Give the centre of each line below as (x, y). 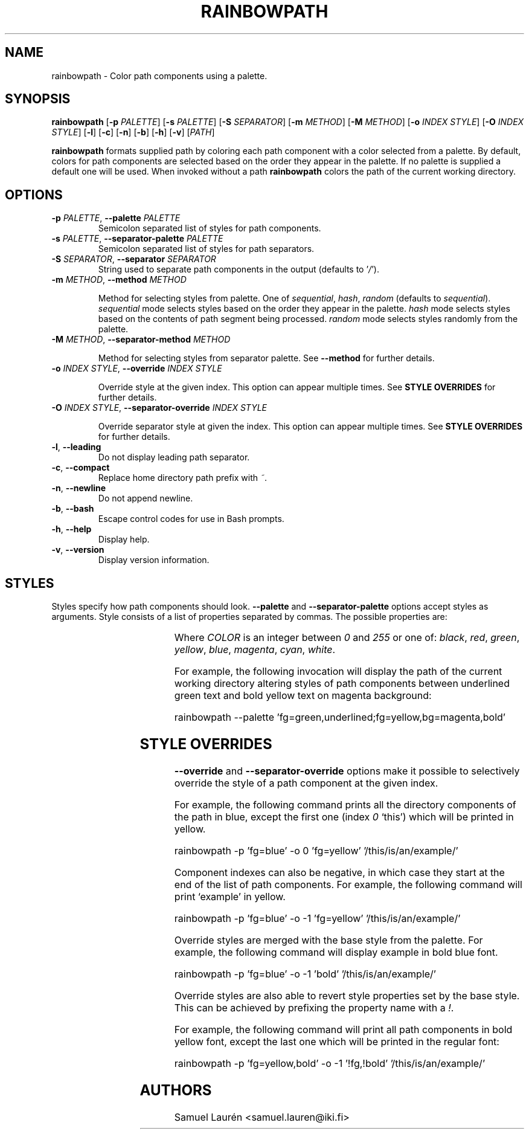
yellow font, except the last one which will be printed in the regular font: (337, 1041)
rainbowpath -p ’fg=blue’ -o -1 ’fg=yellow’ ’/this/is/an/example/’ (317, 918)
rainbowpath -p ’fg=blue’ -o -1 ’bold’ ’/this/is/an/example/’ (305, 974)
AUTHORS (176, 1090)
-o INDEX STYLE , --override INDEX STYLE (137, 369)
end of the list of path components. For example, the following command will (348, 884)
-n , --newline (79, 488)
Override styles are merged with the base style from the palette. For (329, 940)
